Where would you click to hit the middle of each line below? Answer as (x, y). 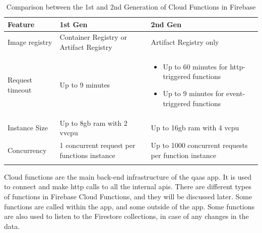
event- (236, 93)
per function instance (183, 155)
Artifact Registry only (185, 42)
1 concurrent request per (97, 145)
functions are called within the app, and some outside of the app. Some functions (129, 206)
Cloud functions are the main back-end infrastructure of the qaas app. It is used (128, 176)
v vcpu (69, 133)
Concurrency (27, 150)
